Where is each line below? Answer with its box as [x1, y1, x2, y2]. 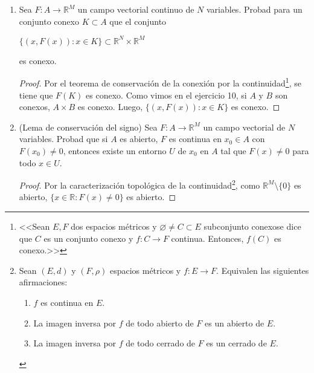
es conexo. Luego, [77, 100, 143, 113]
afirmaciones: [19, 276, 68, 288]
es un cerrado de [206, 337, 267, 349]
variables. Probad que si [19, 132, 108, 145]
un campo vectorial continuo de [77, 3, 194, 15]
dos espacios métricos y [71, 219, 157, 232]
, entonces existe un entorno [63, 144, 167, 157]
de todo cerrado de [126, 337, 196, 349]
